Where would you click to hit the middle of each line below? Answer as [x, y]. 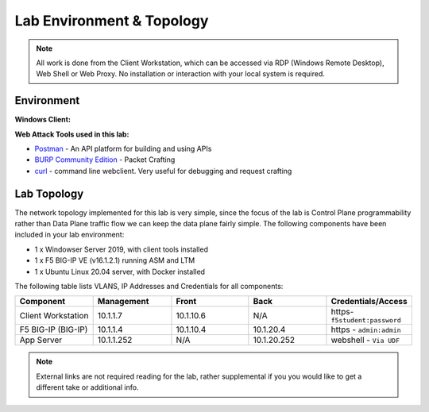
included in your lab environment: [70, 235]
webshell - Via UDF [365, 340]
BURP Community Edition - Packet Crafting [105, 160]
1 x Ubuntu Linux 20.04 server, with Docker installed [120, 271]
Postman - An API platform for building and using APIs [123, 149]
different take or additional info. [87, 387]
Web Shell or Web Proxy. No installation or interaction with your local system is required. [181, 74]
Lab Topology [49, 193]
